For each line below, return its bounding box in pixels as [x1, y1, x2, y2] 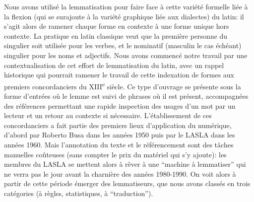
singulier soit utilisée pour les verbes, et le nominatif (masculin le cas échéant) [4, 40, 242, 51]
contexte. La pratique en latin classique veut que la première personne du [4, 30, 228, 41]
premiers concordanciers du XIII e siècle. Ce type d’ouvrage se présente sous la [4, 79, 241, 91]
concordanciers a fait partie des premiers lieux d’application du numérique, [4, 120, 232, 130]
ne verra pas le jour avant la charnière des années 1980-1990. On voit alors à [4, 168, 236, 179]
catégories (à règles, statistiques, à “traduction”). [4, 188, 153, 198]
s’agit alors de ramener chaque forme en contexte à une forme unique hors [4, 21, 229, 31]
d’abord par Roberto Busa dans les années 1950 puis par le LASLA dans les [4, 130, 235, 140]
